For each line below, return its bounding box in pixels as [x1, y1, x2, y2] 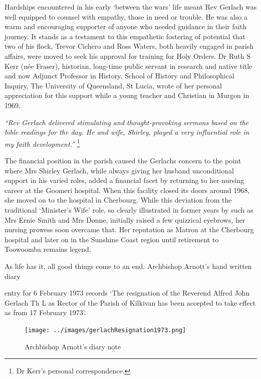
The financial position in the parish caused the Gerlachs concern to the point [5, 155, 241, 165]
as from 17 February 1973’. [5, 307, 86, 318]
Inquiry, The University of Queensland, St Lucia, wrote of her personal [5, 80, 222, 90]
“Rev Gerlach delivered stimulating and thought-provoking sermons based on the [5, 117, 248, 127]
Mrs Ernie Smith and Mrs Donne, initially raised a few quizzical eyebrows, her [5, 214, 245, 225]
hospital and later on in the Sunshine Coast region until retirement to [5, 234, 219, 244]
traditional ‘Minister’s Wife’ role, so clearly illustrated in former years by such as [5, 204, 253, 215]
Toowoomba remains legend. [5, 244, 91, 254]
